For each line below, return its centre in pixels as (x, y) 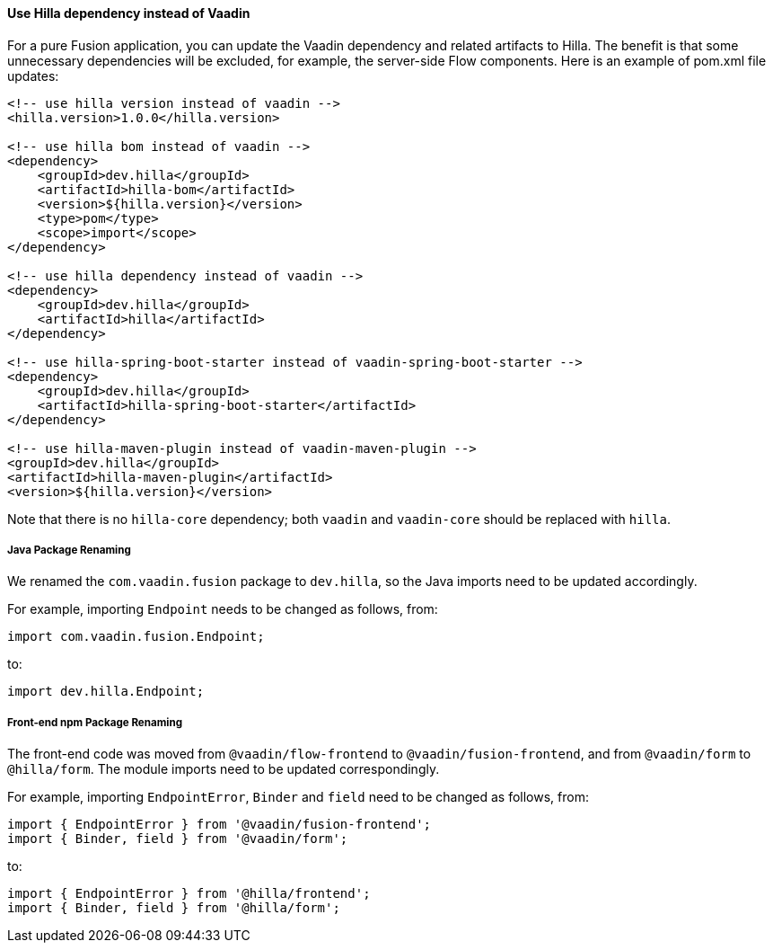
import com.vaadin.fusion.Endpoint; (136, 637)
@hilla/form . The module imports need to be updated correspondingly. (224, 769)
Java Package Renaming (69, 550)
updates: (33, 75)
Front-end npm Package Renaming (95, 722)
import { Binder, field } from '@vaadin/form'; (178, 839)
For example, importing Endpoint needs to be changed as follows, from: (223, 609)
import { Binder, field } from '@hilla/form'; (174, 908)
